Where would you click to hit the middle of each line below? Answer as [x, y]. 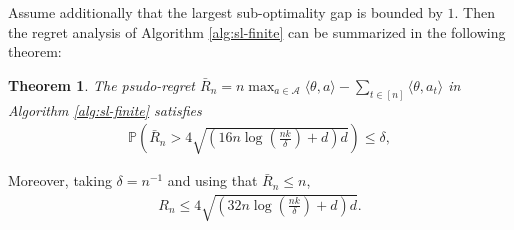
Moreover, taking [60, 180]
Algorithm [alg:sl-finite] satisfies [105, 109]
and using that [212, 180]
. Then [474, 12]
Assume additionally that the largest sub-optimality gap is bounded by [225, 12]
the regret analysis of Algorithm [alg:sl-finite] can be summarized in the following [257, 31]
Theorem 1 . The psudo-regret [101, 84]
